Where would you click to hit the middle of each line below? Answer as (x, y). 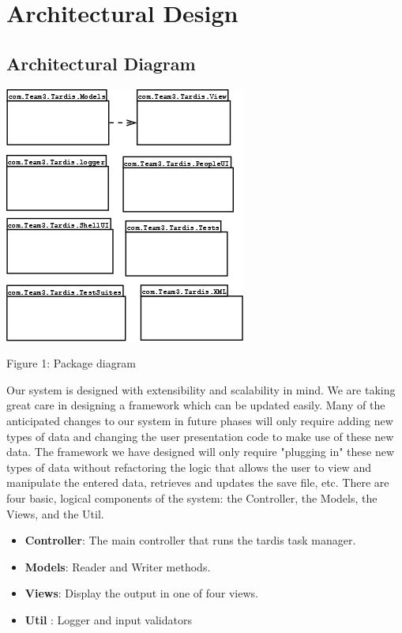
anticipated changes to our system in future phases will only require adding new (200, 420)
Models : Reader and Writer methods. (118, 566)
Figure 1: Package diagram (71, 363)
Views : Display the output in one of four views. (141, 593)
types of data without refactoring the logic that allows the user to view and (189, 467)
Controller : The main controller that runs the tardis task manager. (190, 540)
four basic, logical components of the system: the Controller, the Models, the (192, 497)
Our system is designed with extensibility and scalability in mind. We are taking (201, 389)
